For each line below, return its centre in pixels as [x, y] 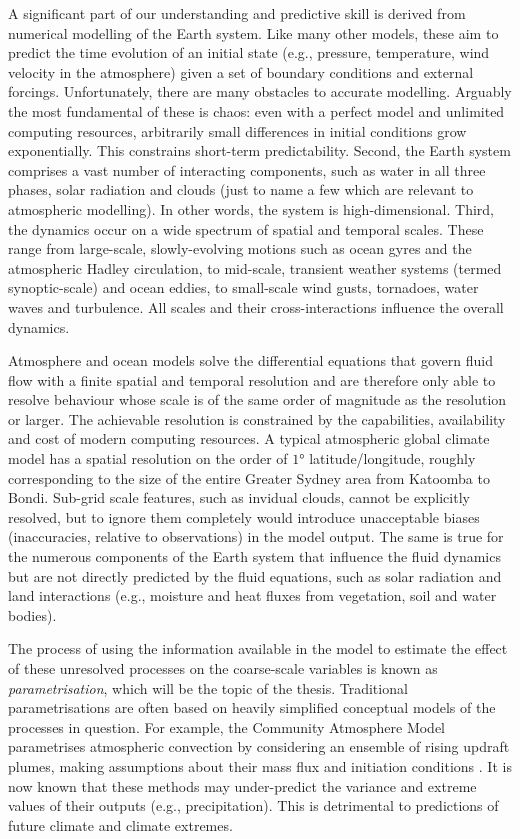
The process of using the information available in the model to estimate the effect [258, 648]
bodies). [32, 614]
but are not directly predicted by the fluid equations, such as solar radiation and [255, 575]
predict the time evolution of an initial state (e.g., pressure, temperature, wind [249, 52]
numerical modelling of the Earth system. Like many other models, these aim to [253, 32]
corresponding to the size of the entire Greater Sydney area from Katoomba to [249, 477]
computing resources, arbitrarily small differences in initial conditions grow [237, 130]
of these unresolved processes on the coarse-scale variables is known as [223, 668]
